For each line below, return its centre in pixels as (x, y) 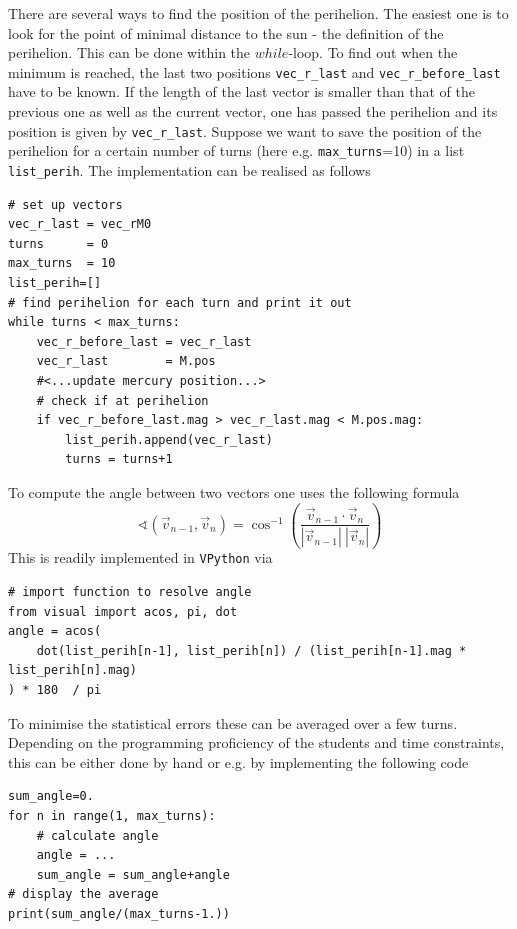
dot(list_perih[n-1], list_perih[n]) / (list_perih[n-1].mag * (251, 650)
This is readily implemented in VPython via (140, 557)
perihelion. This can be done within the (129, 52)
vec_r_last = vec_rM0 (80, 224)
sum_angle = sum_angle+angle (133, 874)
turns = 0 (58, 243)
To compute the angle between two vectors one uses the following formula (234, 491)
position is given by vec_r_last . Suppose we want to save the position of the (245, 130)
